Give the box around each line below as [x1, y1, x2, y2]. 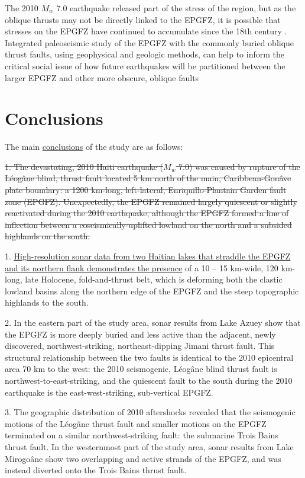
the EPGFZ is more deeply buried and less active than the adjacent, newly [5, 328, 276, 340]
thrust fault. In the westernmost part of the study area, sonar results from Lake [5, 440, 294, 453]
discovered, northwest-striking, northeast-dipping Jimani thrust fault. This [5, 339, 275, 352]
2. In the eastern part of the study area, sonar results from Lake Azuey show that [5, 316, 301, 328]
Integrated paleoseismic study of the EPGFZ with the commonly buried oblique [5, 36, 294, 49]
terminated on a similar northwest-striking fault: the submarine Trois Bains [5, 429, 278, 441]
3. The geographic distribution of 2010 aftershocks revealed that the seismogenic [5, 406, 296, 418]
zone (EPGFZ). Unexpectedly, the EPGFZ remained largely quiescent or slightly [5, 195, 297, 207]
